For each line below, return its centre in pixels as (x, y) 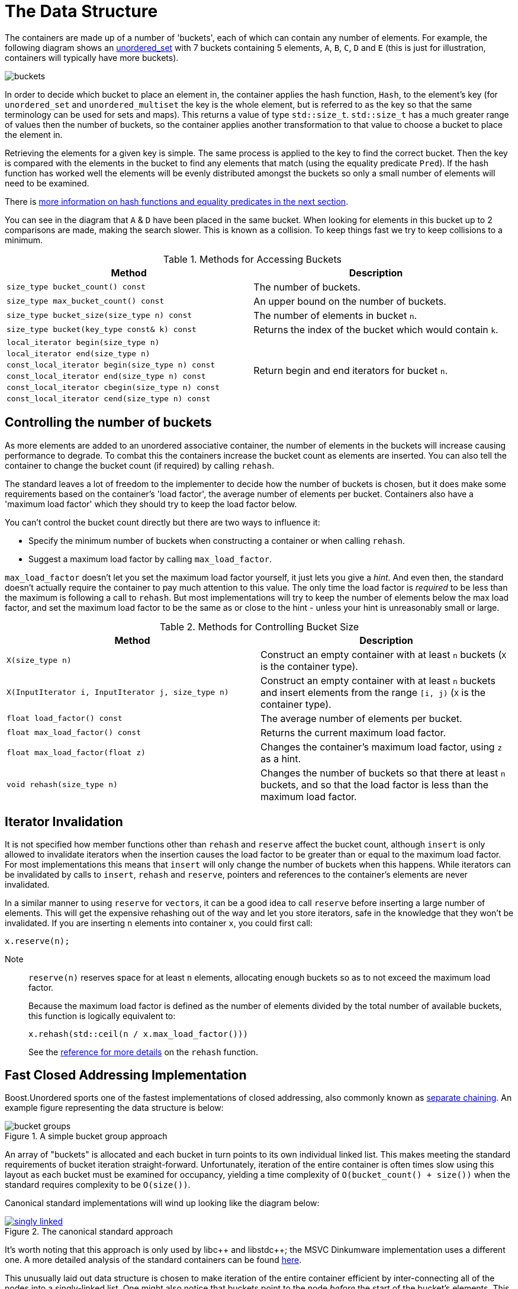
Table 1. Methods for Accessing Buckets (252, 259)
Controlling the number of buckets (108, 423)
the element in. (34, 134)
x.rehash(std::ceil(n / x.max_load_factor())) (138, 1034)
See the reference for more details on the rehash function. (143, 1052)
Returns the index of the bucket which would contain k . (376, 329)
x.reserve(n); (37, 941)
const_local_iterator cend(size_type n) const (109, 398)
